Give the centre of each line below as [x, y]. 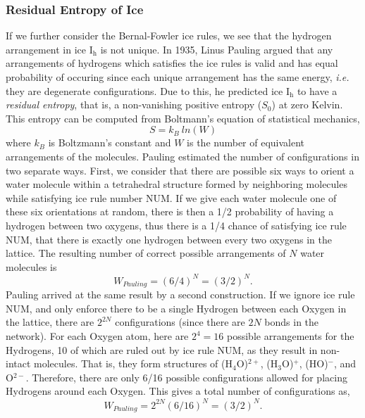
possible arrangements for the [291, 336]
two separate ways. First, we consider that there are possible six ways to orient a [180, 170]
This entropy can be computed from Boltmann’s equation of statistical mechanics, [183, 118]
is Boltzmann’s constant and [110, 142]
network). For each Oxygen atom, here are [97, 336]
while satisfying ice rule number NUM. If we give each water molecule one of [171, 197]
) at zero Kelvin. [307, 104]
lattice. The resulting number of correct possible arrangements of [146, 253]
